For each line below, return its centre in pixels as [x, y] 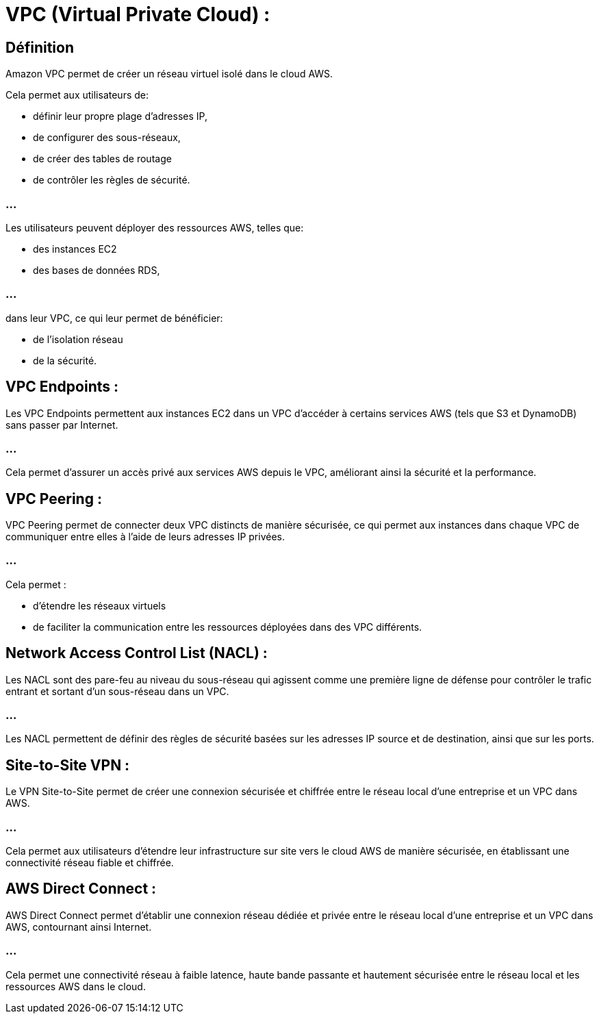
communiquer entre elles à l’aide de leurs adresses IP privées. [145, 537]
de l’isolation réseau [78, 339]
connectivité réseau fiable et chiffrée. [90, 863]
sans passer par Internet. [62, 425]
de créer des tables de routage [102, 159]
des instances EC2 [75, 249]
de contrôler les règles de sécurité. [112, 180]
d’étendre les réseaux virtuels [100, 605]
